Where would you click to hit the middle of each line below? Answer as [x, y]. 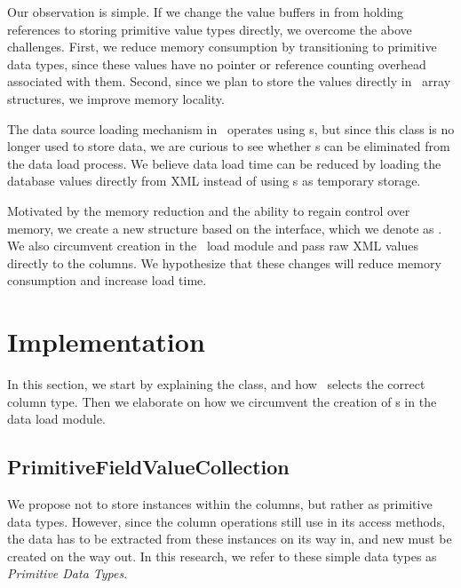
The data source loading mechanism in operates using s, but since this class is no [231, 128]
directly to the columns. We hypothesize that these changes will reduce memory [224, 262]
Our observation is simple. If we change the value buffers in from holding [206, 12]
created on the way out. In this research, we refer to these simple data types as [222, 556]
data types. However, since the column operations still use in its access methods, [227, 521]
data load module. [56, 419]
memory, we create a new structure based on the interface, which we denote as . [225, 228]
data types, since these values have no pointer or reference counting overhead [217, 64]
